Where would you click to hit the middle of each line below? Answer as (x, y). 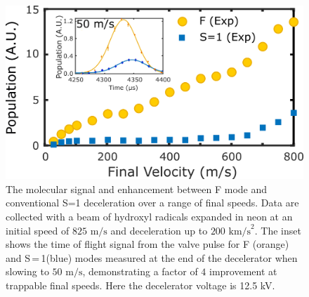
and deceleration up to (159, 230)
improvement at (243, 271)
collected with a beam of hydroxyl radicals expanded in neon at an (149, 216)
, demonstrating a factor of (140, 271)
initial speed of (38, 230)
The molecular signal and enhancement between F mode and (137, 189)
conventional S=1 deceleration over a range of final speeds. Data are (152, 203)
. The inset (278, 230)
